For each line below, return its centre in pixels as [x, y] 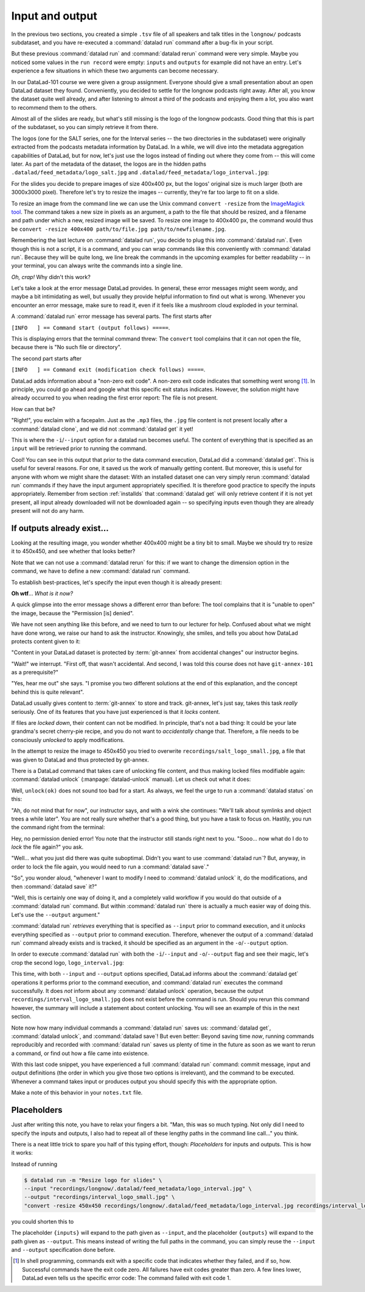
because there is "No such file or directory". [66, 347]
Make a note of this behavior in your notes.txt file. [77, 1093]
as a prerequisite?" [35, 672]
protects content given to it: [46, 641]
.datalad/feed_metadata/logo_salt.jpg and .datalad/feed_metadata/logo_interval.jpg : [140, 172]
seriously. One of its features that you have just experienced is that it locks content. [116, 711]
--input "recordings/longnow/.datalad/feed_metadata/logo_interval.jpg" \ [138, 1189]
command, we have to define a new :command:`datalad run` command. [101, 571]
